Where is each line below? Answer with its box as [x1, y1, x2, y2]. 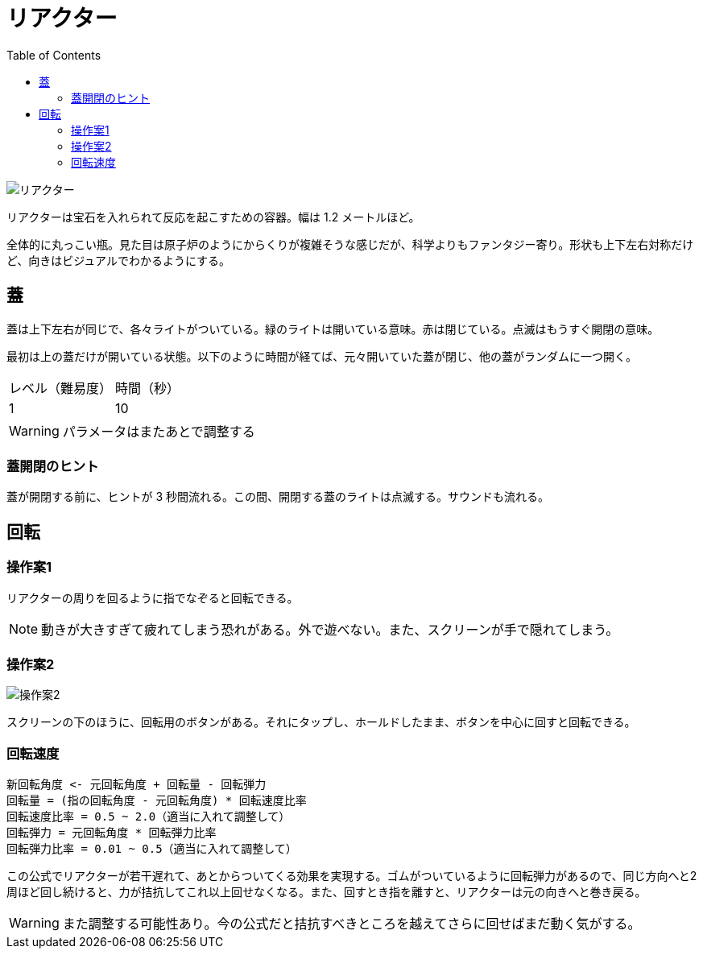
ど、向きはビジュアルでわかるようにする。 [6, 253, 231, 267]
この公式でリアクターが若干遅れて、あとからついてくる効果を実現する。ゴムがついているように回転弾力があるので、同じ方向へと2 [6, 869, 697, 883]
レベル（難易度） [9, 379, 113, 396]
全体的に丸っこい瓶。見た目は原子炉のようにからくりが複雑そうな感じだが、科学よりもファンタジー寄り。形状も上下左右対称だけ [6, 237, 694, 251]
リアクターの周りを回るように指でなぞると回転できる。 [6, 590, 299, 605]
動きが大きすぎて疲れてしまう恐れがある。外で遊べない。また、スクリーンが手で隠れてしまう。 [41, 621, 619, 638]
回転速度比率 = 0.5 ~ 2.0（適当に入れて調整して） [6, 810, 291, 824]
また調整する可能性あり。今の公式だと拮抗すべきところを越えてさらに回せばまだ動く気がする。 [62, 916, 641, 932]
